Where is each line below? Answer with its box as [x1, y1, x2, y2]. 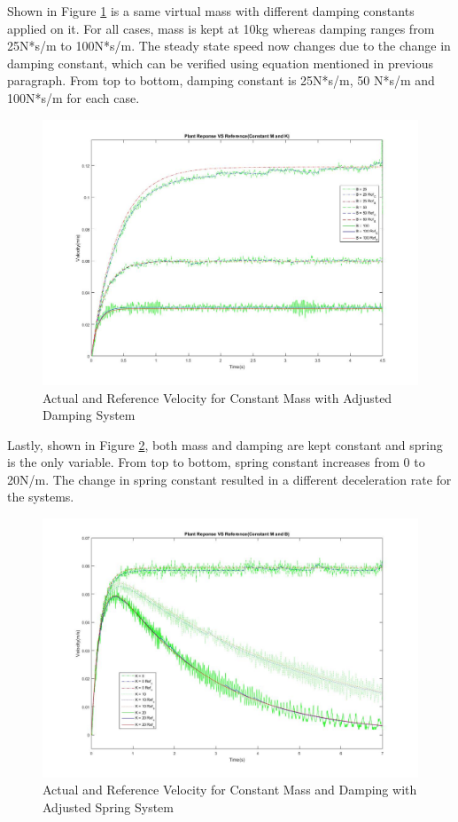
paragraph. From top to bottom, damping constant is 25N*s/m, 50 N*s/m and [7, 71, 435, 90]
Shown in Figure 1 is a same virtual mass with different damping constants [7, 2, 415, 20]
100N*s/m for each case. [7, 88, 140, 107]
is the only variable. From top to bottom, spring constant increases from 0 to [7, 453, 425, 471]
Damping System [43, 406, 136, 424]
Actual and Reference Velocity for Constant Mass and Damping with [43, 780, 417, 799]
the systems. [7, 487, 74, 506]
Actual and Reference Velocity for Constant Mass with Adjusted [43, 388, 392, 407]
